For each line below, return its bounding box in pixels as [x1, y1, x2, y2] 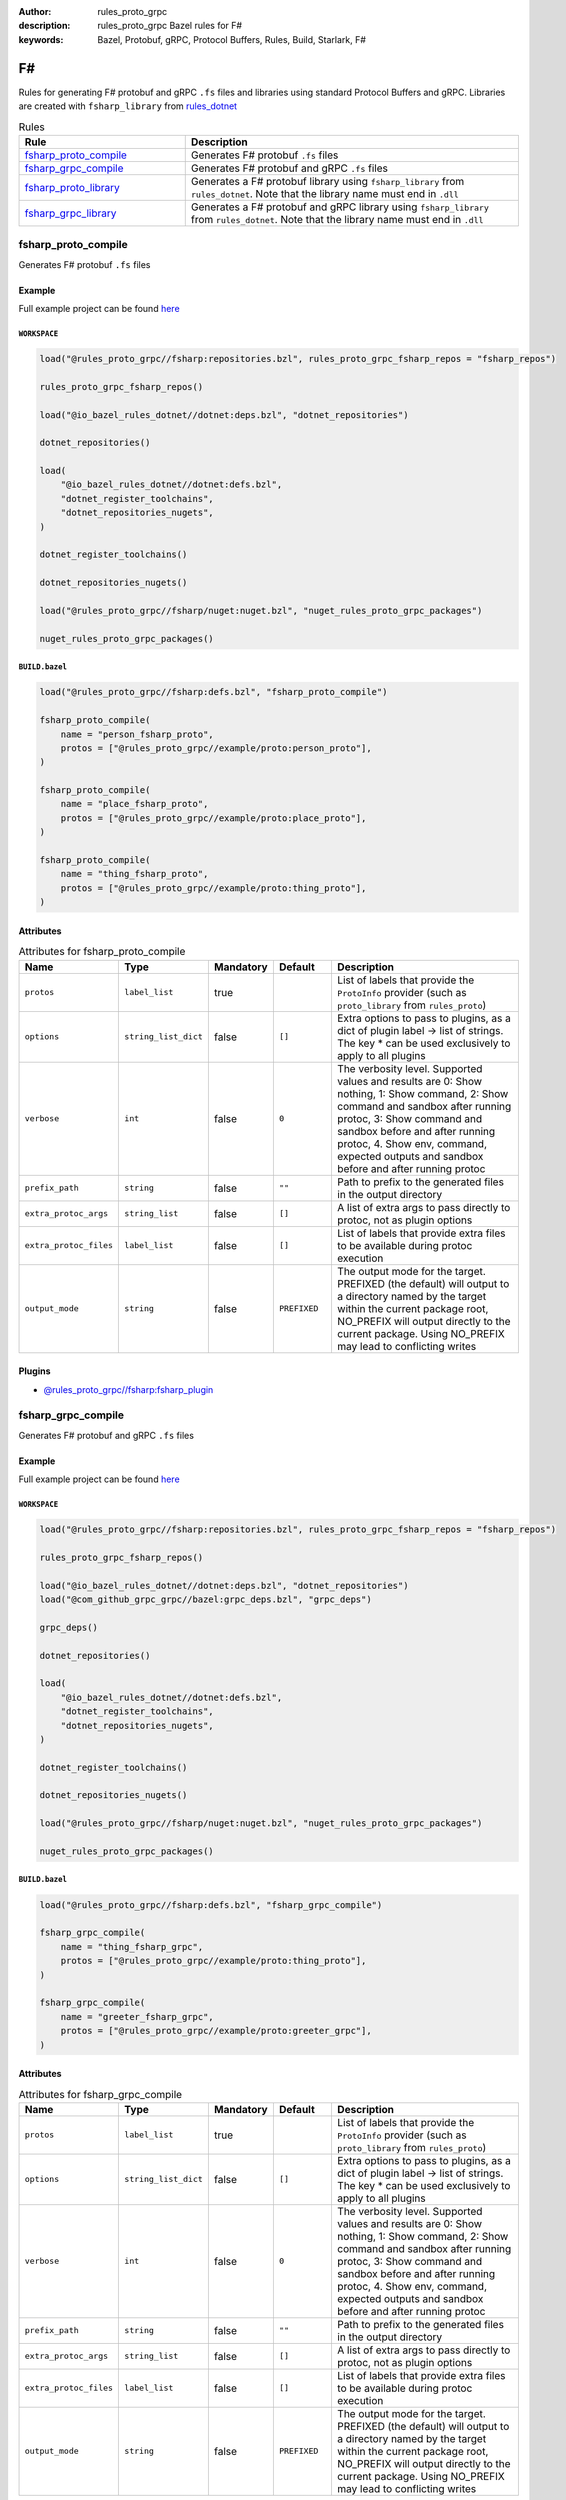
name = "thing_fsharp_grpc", [60, 1941, 204, 1952]
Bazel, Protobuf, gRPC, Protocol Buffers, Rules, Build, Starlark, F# [97, 33, 367, 45]
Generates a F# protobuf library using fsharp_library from [190, 174, 465, 188]
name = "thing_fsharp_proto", [60, 868, 209, 880]
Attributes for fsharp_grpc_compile [18, 2087, 183, 2101]
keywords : [18, 33, 64, 45]
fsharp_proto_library [24, 180, 120, 194]
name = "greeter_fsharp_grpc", [60, 2011, 214, 2022]
